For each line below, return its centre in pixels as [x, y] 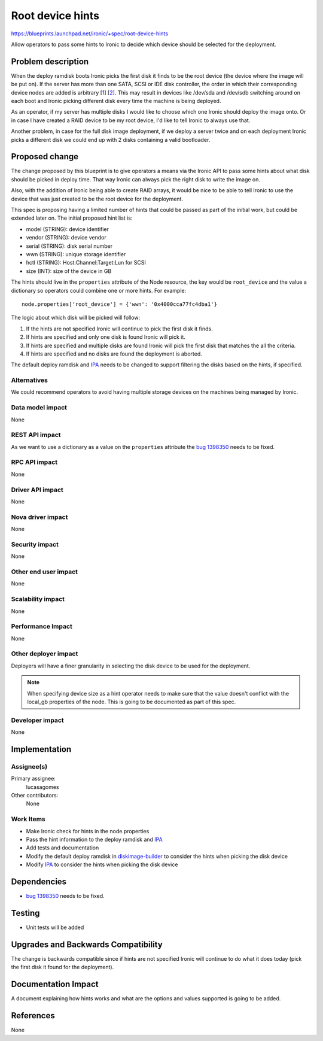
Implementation [41, 749]
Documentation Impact [55, 984]
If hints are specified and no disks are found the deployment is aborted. [114, 354]
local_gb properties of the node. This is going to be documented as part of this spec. [132, 702]
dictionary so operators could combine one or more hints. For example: [99, 290]
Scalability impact [38, 599]
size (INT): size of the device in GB [69, 271]
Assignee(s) [29, 766]
